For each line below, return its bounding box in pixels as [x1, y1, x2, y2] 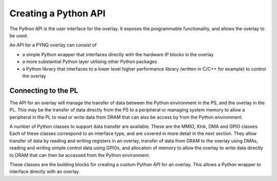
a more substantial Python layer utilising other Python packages [22, 59, 157, 65]
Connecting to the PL [9, 86, 78, 95]
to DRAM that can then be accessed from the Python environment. [9, 152, 150, 158]
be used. [9, 32, 28, 38]
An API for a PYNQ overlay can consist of [9, 42, 97, 48]
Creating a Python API [9, 8, 106, 19]
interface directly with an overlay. [9, 169, 81, 175]
